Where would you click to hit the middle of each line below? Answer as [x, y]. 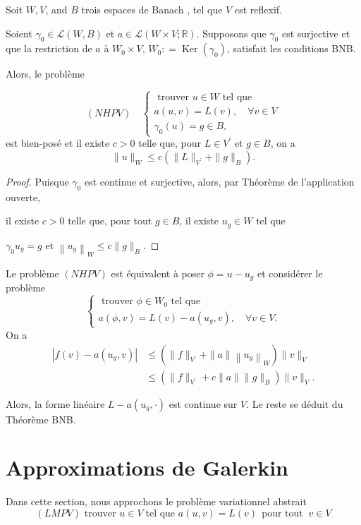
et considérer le [290, 273]
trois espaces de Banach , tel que [152, 9]
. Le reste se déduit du [295, 403]
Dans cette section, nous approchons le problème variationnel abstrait [156, 501]
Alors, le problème [45, 74]
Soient [19, 33]
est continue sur [203, 403]
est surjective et [316, 33]
